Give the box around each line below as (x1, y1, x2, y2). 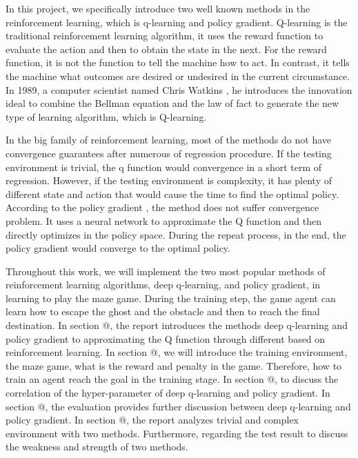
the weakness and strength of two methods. (6, 439, 188, 454)
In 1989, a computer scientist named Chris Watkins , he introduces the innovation (6, 82, 352, 97)
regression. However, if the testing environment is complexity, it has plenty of (6, 173, 332, 188)
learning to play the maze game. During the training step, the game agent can (6, 290, 336, 305)
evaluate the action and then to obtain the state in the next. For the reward (6, 41, 327, 56)
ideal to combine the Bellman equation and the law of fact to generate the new (6, 96, 339, 110)
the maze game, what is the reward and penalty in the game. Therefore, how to (6, 358, 342, 372)
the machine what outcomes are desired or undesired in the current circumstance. (6, 68, 350, 83)
